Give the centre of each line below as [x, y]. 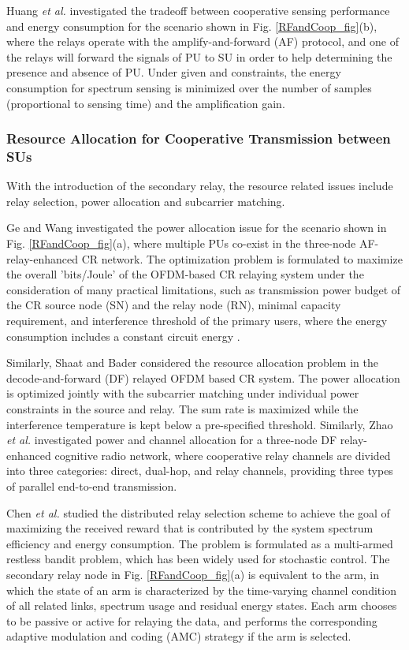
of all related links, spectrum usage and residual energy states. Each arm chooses [202, 605]
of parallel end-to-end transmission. [92, 486]
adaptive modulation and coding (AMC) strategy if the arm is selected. [179, 636]
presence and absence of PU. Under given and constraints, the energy [174, 72]
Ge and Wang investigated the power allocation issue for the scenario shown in [197, 228]
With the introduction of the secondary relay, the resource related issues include [200, 186]
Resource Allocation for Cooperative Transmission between [199, 138]
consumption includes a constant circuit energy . [123, 336]
